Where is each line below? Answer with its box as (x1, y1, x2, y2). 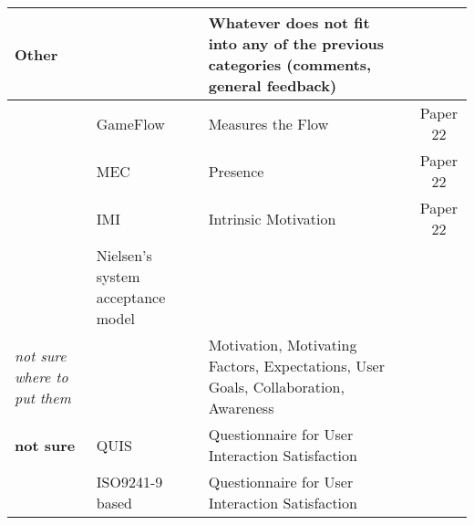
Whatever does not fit (208, 12, 370, 33)
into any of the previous (208, 33, 385, 54)
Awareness (208, 397, 274, 418)
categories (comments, (208, 54, 372, 75)
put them (15, 386, 71, 408)
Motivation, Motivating (208, 334, 357, 355)
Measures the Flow (208, 112, 329, 134)
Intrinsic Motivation (208, 207, 336, 229)
